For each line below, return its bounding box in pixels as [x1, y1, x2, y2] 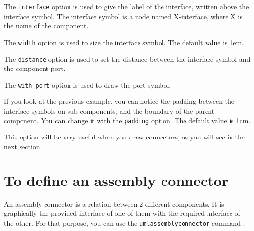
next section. [4, 141, 42, 151]
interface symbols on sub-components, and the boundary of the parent [4, 106, 215, 115]
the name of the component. [4, 21, 89, 31]
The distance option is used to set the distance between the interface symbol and [4, 53, 251, 64]
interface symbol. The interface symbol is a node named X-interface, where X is [4, 11, 243, 21]
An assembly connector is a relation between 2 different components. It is [4, 198, 224, 208]
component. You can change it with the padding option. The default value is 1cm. [4, 115, 251, 125]
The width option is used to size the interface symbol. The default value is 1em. [4, 37, 244, 47]
